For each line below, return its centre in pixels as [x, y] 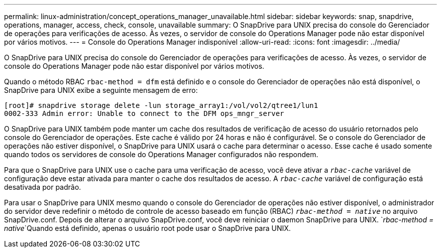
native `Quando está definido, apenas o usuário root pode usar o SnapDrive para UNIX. [148, 228]
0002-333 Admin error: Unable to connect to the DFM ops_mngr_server [144, 113]
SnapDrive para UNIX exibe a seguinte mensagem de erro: [101, 90]
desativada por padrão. [43, 187]
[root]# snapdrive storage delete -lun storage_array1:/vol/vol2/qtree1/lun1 [161, 105]
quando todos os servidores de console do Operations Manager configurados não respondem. [161, 154]
